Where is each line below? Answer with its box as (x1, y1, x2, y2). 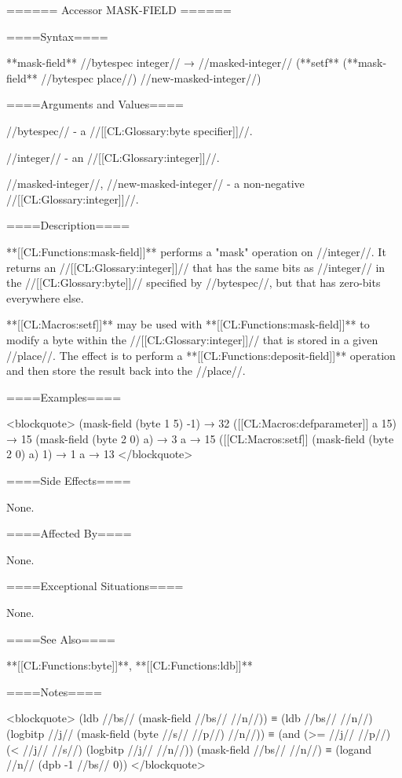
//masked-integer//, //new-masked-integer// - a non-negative (6, 175, 305, 192)
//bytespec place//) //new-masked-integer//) (41, 69, 261, 86)
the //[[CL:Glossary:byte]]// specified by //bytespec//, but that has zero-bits (6, 274, 381, 291)
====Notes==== (6, 683, 102, 699)
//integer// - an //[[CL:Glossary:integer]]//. (6, 149, 220, 165)
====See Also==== (6, 630, 115, 647)
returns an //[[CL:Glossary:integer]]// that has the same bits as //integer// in (6, 259, 386, 275)
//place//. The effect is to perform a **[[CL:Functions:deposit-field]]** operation (6, 347, 396, 363)
